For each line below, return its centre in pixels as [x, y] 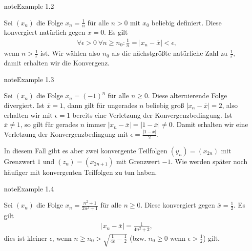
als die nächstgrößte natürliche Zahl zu [169, 53]
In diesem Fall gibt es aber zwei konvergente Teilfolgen [86, 150]
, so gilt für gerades [49, 124]
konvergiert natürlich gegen [45, 32]
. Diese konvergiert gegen [178, 205]
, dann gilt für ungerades [100, 105]
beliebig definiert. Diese [187, 22]
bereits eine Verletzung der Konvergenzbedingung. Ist [152, 115]
